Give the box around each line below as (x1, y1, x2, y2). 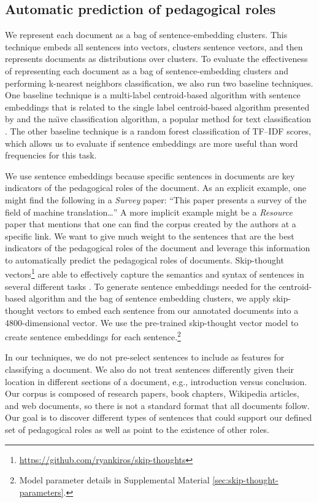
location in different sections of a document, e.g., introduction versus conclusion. (5, 375, 307, 388)
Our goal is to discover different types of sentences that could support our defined (5, 411, 312, 424)
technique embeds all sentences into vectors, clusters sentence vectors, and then (5, 40, 303, 53)
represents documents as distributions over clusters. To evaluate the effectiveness (5, 52, 308, 65)
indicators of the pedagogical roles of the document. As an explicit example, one (5, 181, 307, 194)
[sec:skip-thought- (212, 474, 279, 486)
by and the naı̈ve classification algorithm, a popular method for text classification (5, 112, 312, 125)
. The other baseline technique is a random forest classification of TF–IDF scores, (5, 124, 312, 137)
